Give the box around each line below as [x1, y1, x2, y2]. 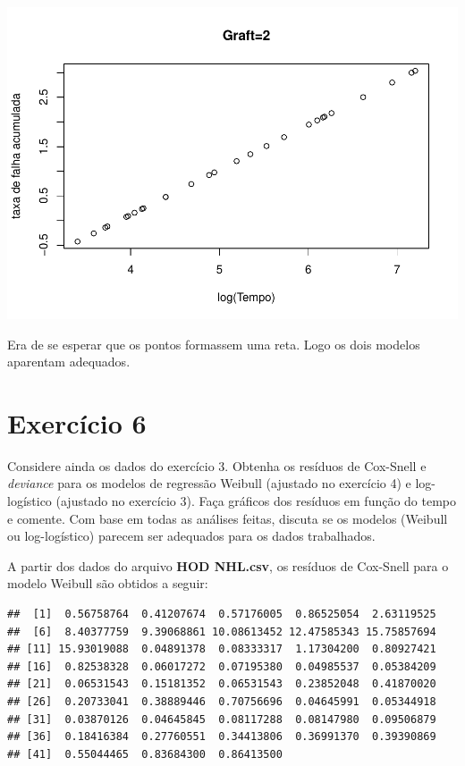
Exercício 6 [7, 404, 147, 441]
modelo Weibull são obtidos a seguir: [7, 574, 208, 593]
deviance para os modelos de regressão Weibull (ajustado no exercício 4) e [7, 474, 411, 492]
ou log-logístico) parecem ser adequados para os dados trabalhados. [7, 526, 376, 545]
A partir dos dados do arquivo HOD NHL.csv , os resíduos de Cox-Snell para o [7, 556, 449, 575]
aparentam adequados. [7, 352, 131, 371]
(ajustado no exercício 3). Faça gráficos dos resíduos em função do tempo [55, 492, 457, 510]
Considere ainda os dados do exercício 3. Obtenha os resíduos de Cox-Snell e [7, 456, 427, 475]
